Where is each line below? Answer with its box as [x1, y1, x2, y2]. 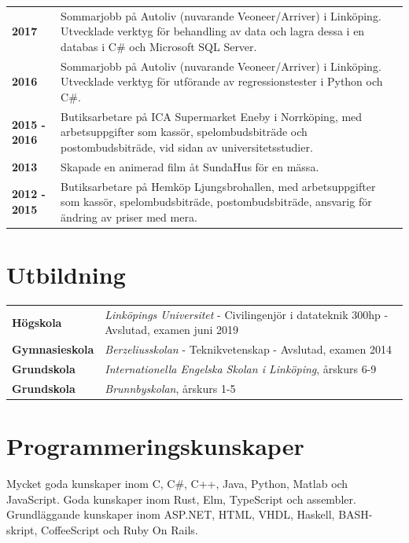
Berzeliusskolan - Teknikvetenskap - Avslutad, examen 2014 [105, 341, 392, 358]
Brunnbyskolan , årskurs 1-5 [105, 380, 236, 396]
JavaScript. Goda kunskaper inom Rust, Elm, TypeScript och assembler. [6, 490, 356, 507]
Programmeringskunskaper [6, 430, 304, 462]
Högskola [12, 314, 62, 330]
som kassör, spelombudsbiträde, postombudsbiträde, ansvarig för [61, 193, 372, 210]
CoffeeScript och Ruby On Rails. [41, 521, 198, 537]
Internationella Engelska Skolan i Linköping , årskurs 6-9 [105, 361, 377, 377]
